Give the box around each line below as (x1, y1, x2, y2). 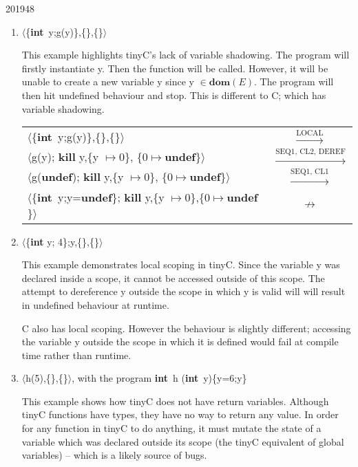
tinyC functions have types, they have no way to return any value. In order (21, 407, 339, 422)
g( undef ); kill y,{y (32, 169, 124, 185)
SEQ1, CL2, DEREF (275, 148, 346, 156)
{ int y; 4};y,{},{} (25, 234, 99, 248)
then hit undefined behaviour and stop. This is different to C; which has (21, 87, 326, 102)
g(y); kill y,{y (32, 149, 99, 165)
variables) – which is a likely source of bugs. (21, 448, 207, 462)
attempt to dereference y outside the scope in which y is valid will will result (21, 284, 346, 298)
